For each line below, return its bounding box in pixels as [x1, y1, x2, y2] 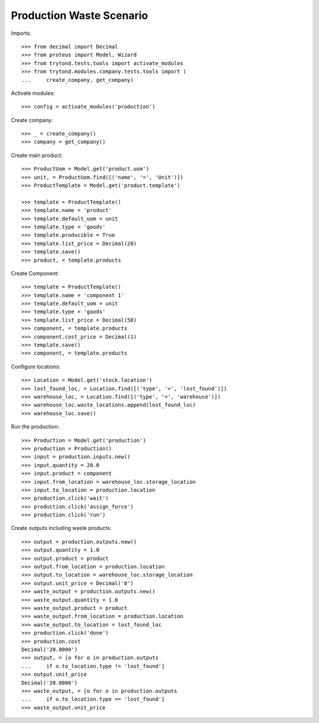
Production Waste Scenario [11, 9, 148, 22]
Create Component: [11, 269, 59, 277]
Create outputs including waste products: [11, 525, 112, 532]
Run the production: [11, 423, 59, 430]
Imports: [11, 30, 32, 37]
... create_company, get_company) [21, 76, 134, 83]
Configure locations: [11, 363, 61, 370]
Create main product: [11, 152, 63, 159]
